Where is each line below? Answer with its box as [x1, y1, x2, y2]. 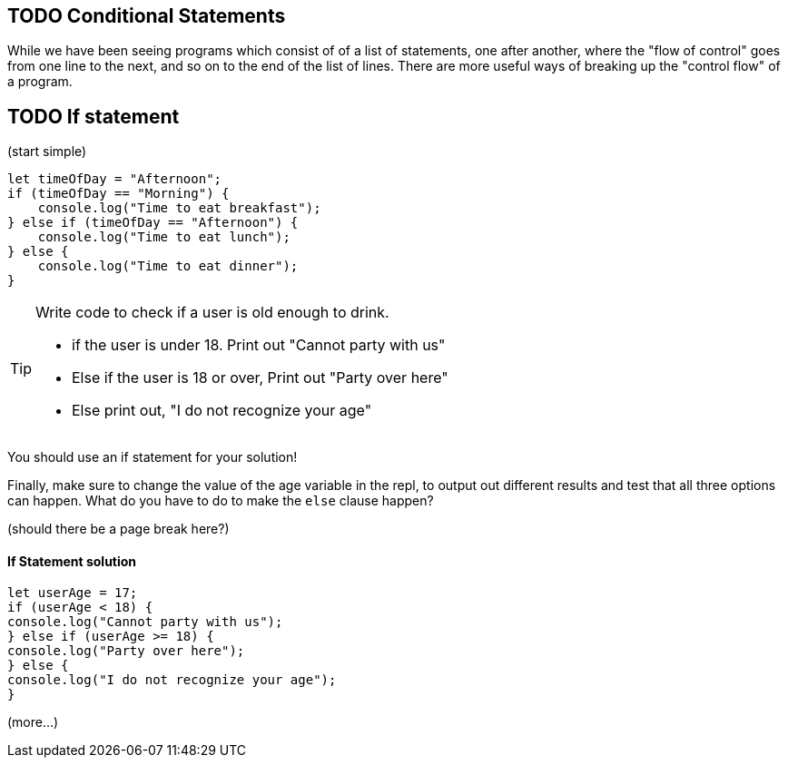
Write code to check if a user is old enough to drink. [35, 303, 389, 322]
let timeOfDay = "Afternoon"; [7, 172, 222, 187]
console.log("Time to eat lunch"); [37, 230, 291, 245]
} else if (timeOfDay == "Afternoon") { [7, 215, 299, 230]
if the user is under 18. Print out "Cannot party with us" [72, 336, 446, 355]
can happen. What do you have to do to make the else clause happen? [7, 493, 434, 509]
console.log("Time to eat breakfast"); [37, 201, 321, 216]
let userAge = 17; [7, 585, 138, 601]
